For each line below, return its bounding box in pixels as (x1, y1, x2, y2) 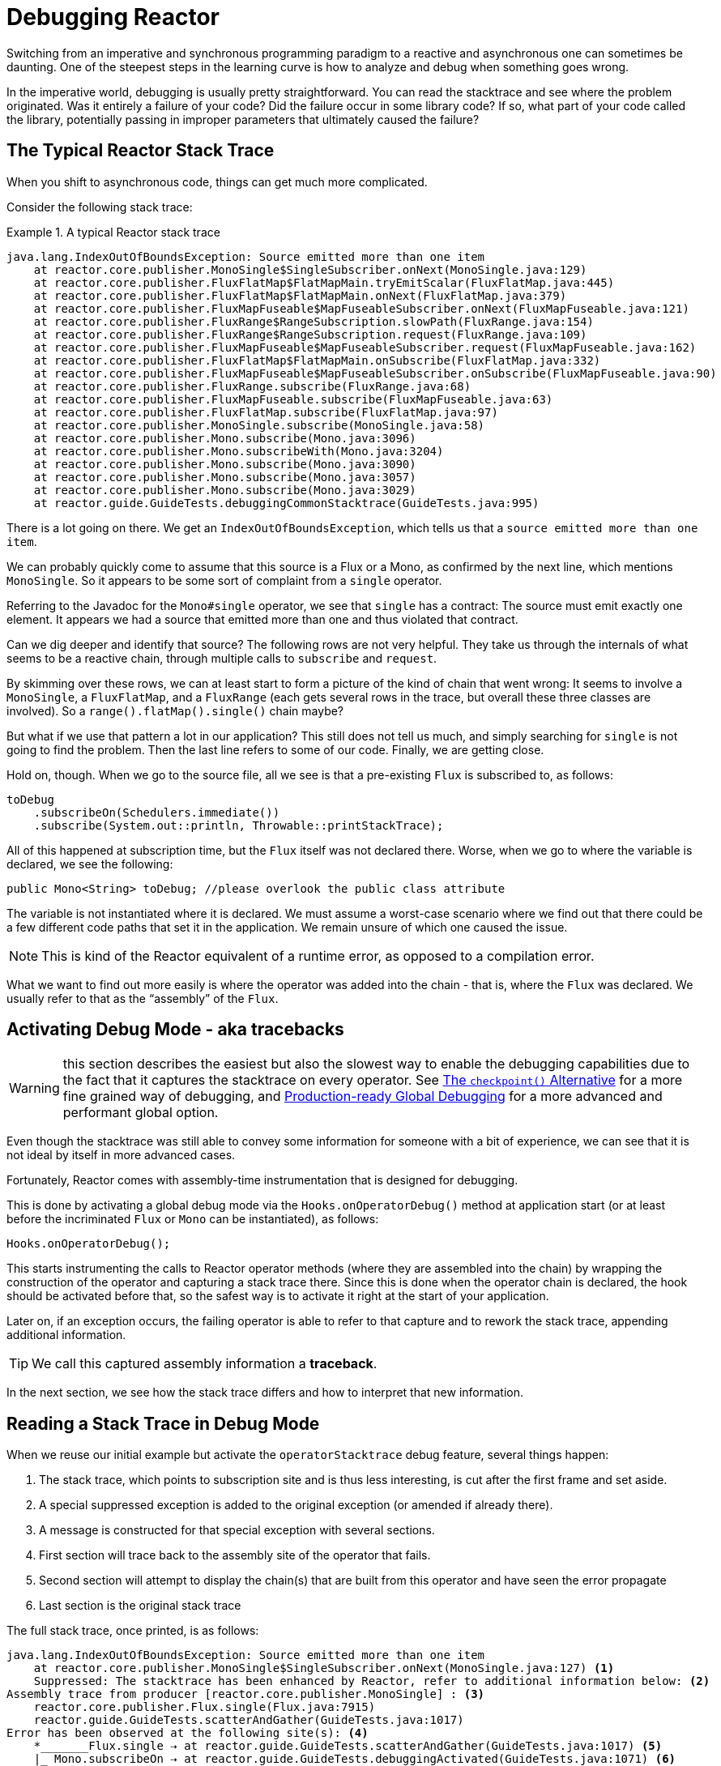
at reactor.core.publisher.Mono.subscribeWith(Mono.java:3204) (33, 444, 444, 458)
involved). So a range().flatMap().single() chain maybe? (6, 703, 344, 718)
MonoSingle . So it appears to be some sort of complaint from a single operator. (6, 573, 442, 587)
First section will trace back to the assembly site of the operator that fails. (39, 1548, 431, 1563)
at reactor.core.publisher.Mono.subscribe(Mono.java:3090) (33, 457, 416, 471)
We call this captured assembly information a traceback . (32, 1355, 378, 1372)
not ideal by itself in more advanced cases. (6, 1148, 236, 1162)
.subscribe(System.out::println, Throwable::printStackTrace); (33, 818, 444, 832)
